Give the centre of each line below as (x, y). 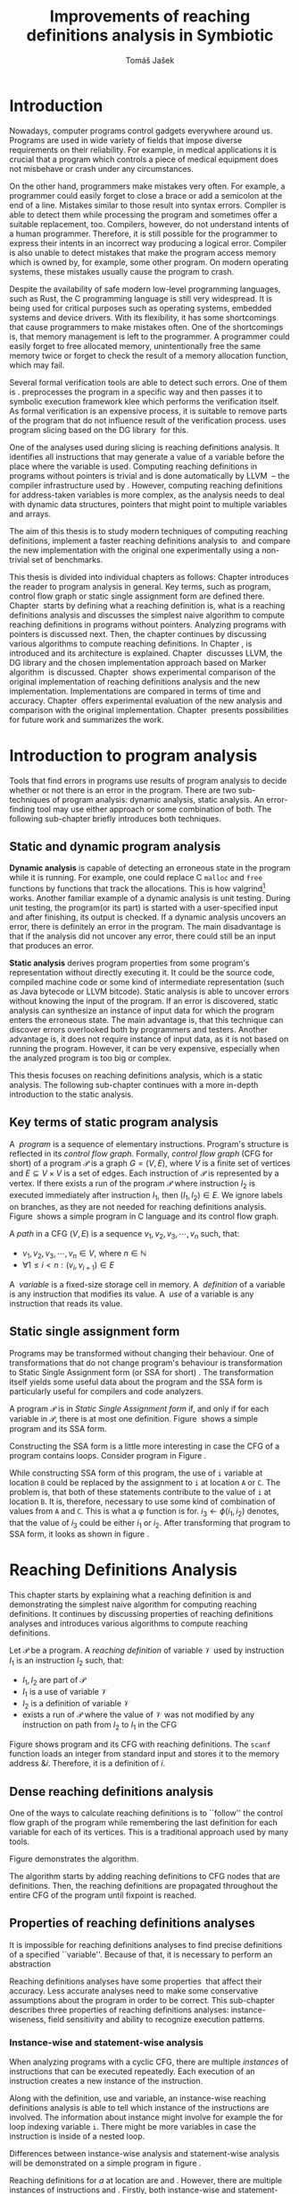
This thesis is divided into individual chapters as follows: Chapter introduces (149, 577)
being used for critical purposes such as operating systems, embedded (141, 308)
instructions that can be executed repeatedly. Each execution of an (133, 2071)
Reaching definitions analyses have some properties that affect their (136, 1981)
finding (22, 809)
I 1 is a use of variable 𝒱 (65, 1692)
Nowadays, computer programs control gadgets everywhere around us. (141, 131)
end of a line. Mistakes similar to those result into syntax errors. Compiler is (148, 205)
